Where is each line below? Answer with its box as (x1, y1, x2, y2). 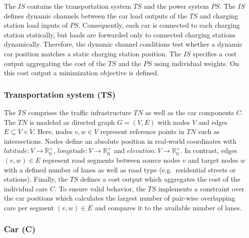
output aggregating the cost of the (4, 58, 106, 68)
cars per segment (4, 202, 54, 212)
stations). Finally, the (4, 174, 68, 184)
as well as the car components (145, 107, 234, 117)
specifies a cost (193, 48, 237, 58)
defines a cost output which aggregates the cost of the (80, 174, 240, 184)
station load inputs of (4, 20, 68, 30)
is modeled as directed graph (29, 117, 115, 127)
